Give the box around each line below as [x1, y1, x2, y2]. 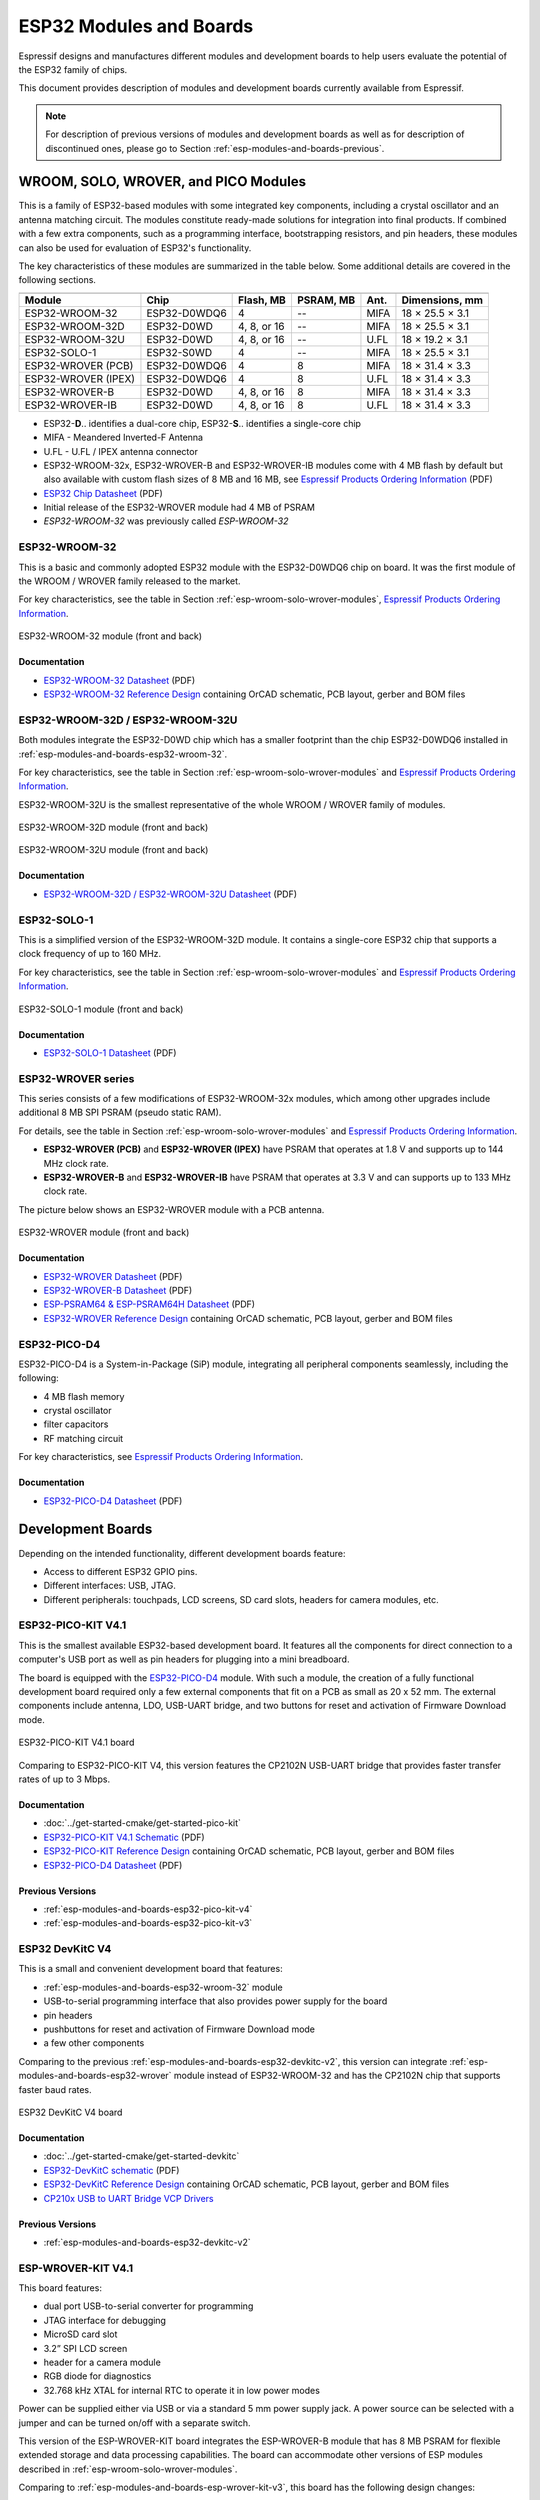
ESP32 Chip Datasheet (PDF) [43, 487, 164, 499]
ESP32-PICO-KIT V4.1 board [18, 1736, 135, 1749]
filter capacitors [43, 1418, 109, 1430]
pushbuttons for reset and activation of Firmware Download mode [43, 2023, 315, 2035]
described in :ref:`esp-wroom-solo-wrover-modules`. [18, 2463, 238, 2475]
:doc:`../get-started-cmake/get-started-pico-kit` [43, 1817, 242, 1829]
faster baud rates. [18, 2083, 92, 2095]
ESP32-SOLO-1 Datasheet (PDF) [43, 1046, 177, 1059]
